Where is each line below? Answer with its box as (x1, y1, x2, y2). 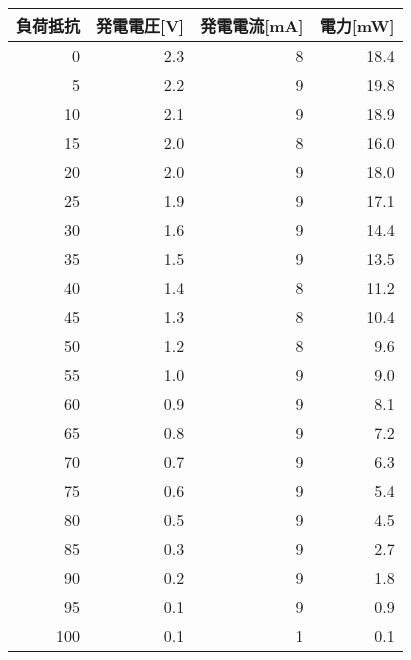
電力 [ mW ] (319, 14, 395, 37)
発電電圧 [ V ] (96, 14, 185, 37)
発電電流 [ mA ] (200, 14, 304, 37)
